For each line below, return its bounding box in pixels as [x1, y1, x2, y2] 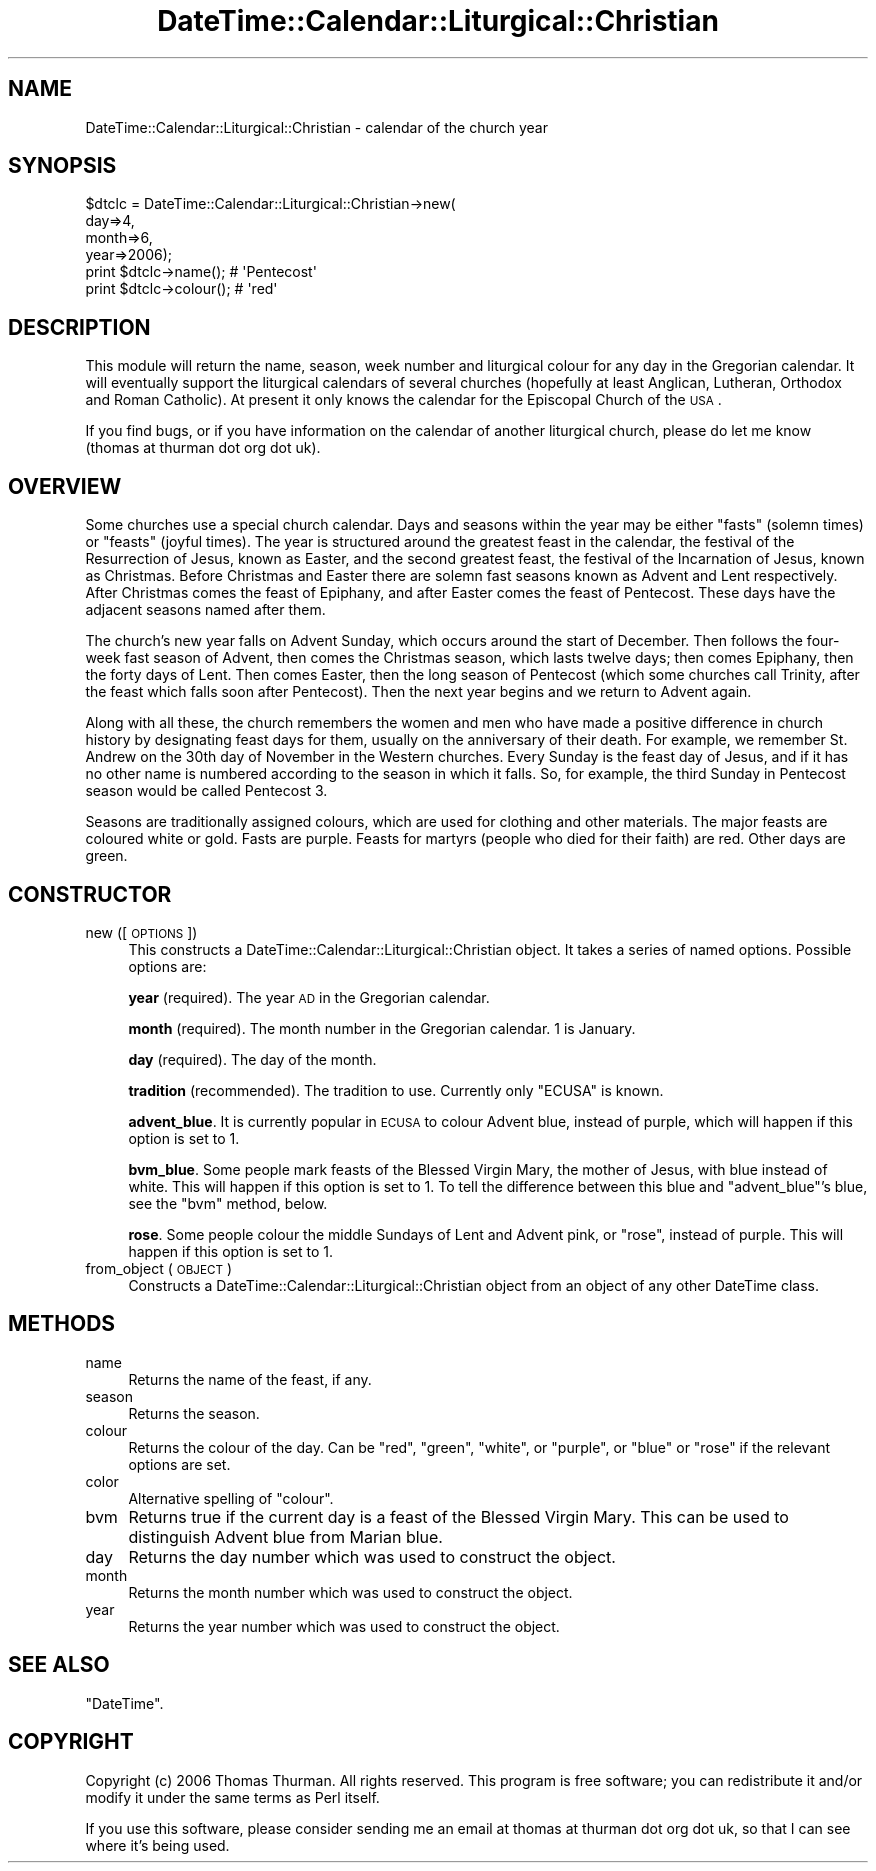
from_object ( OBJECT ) [85, 1259, 233, 1277]
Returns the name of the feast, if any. [128, 1370, 372, 1388]
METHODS [8, 1311, 116, 1337]
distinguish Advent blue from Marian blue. [128, 1526, 443, 1547]
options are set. [128, 1455, 231, 1473]
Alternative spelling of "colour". [128, 1489, 334, 1507]
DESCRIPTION [8, 314, 151, 340]
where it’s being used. [85, 1836, 230, 1854]
